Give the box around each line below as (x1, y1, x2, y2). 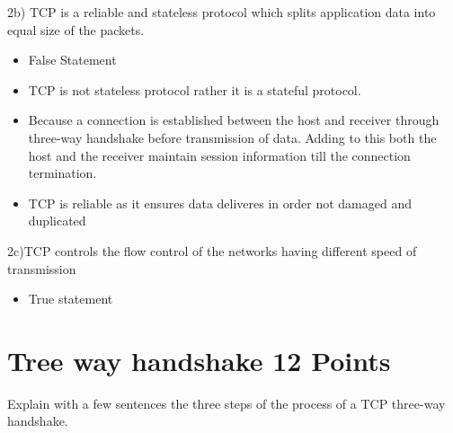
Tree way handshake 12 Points (7, 341, 391, 378)
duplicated (28, 211, 86, 230)
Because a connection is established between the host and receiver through (28, 110, 440, 129)
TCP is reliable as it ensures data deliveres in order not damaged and (28, 193, 412, 212)
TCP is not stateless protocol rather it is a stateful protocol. (28, 80, 361, 99)
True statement (28, 289, 113, 308)
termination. (28, 163, 97, 182)
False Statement (28, 50, 117, 69)
